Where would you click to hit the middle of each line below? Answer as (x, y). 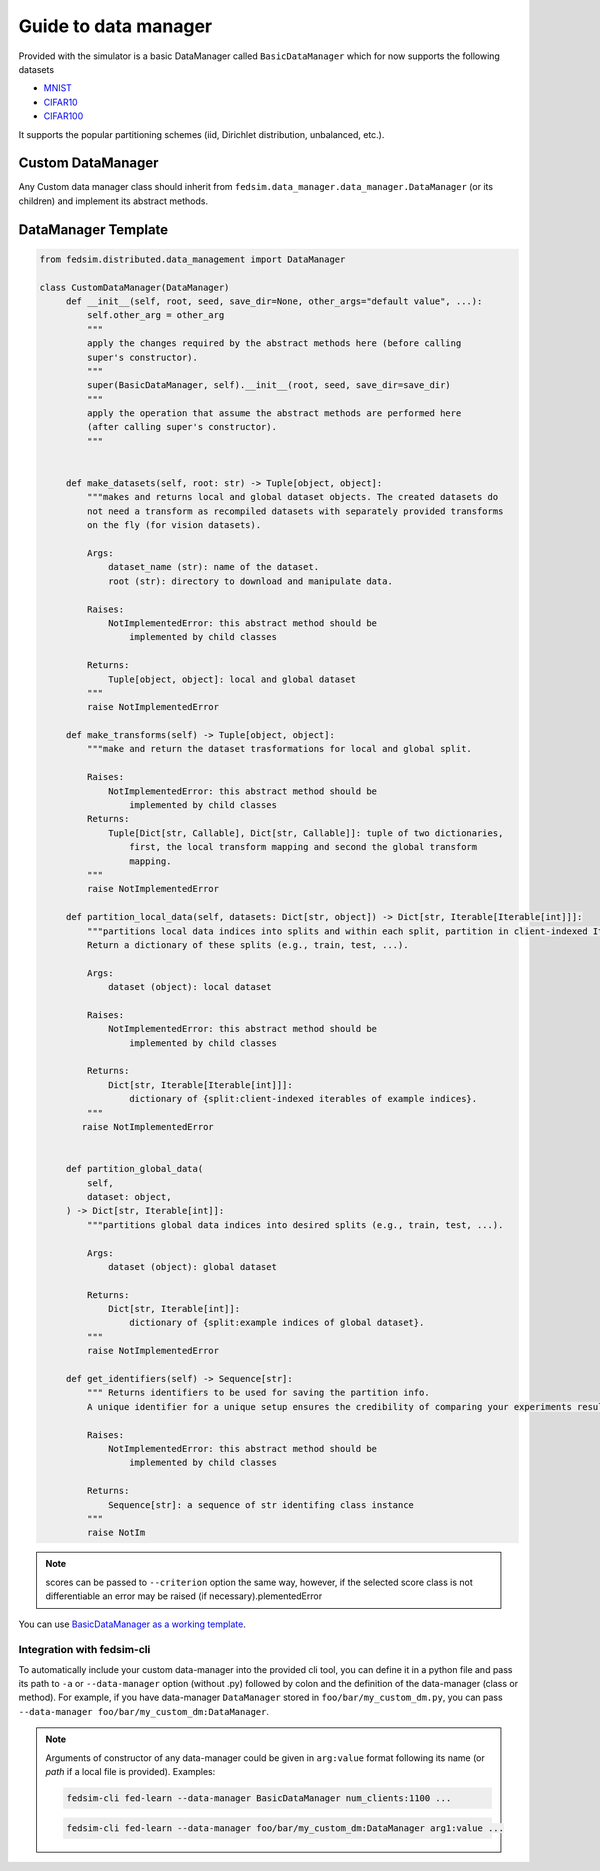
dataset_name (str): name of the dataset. (214, 567)
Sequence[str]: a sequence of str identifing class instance (261, 1504)
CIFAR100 (63, 116)
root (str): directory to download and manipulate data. (251, 581)
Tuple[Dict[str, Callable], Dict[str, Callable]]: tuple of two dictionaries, (306, 833)
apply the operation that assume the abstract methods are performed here (274, 413)
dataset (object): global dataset (192, 1266)
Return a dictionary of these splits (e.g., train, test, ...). (247, 944)
